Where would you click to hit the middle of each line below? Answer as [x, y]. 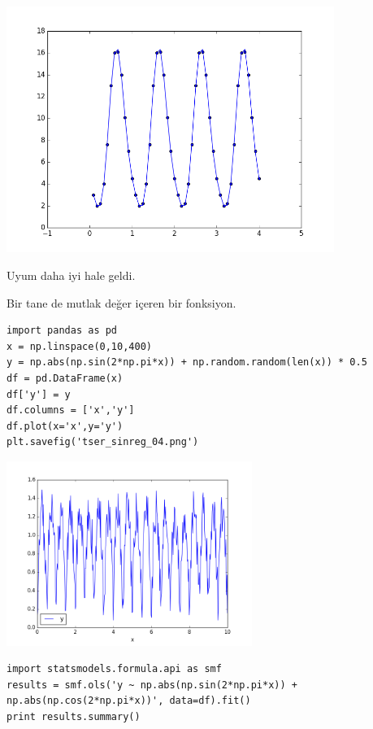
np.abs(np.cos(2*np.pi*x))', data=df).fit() [129, 701]
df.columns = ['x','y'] [71, 410]
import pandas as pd [62, 331]
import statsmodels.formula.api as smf [114, 669]
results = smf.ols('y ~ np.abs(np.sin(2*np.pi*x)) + [152, 685]
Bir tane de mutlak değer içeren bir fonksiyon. [121, 302]
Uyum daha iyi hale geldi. [71, 275]
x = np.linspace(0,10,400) [79, 346]
